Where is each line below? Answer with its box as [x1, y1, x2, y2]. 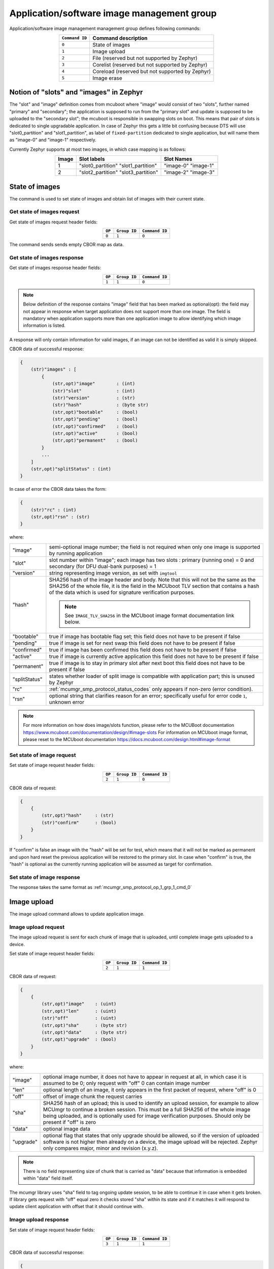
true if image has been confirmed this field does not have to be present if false [49, 646, 237, 653]
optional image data [43, 1125, 91, 1132]
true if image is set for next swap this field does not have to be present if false [49, 640, 235, 647]
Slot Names [163, 155, 192, 162]
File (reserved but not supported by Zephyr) [92, 54, 198, 61]
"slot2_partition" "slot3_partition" [79, 169, 158, 176]
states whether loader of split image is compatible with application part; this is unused [49, 673, 255, 680]
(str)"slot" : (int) [52, 388, 135, 393]
